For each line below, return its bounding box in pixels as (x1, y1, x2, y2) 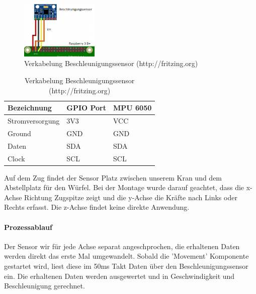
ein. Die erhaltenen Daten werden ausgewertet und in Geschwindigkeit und (4, 270, 235, 281)
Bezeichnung (8, 102, 52, 113)
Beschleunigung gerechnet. (4, 280, 85, 291)
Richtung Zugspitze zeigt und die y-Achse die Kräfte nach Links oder (24, 192, 237, 202)
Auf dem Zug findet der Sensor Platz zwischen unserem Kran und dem (4, 172, 222, 183)
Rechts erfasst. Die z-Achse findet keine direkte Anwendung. (4, 202, 190, 212)
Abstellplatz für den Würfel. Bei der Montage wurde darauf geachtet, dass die (4, 182, 244, 193)
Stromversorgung (8, 115, 60, 126)
